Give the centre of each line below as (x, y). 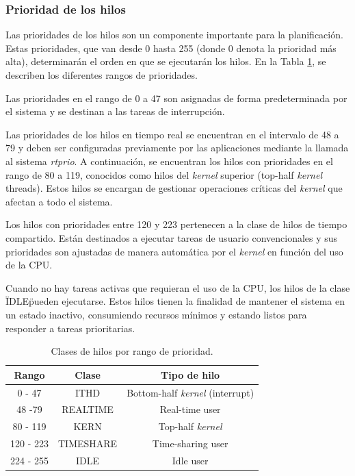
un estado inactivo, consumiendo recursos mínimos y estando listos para (156, 314)
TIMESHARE (88, 443)
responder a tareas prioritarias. (70, 328)
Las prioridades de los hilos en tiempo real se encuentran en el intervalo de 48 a (172, 134)
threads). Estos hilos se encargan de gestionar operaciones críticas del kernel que (174, 188)
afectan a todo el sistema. (59, 201)
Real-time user (190, 409)
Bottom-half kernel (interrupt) (190, 392)
